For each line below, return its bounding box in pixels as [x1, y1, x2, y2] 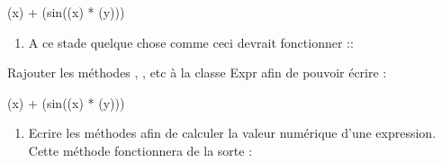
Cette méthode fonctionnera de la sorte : [28, 140, 253, 159]
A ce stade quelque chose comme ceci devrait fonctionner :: [28, 32, 354, 51]
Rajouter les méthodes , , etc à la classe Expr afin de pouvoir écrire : [7, 63, 387, 82]
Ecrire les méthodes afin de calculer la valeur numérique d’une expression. [28, 123, 437, 142]
